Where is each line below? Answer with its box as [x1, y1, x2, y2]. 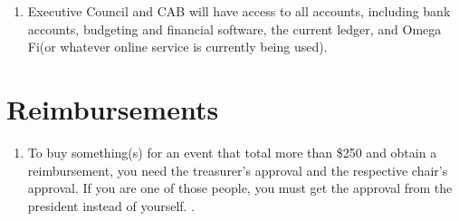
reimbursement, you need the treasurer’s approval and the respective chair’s [27, 160, 448, 179]
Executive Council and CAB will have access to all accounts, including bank [27, 2, 451, 20]
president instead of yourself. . [27, 196, 196, 215]
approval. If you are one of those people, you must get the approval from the [27, 178, 453, 197]
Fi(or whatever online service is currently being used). [27, 37, 328, 56]
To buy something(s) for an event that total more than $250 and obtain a [27, 142, 437, 161]
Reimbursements [6, 90, 219, 127]
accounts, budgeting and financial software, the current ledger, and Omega [27, 19, 442, 38]
